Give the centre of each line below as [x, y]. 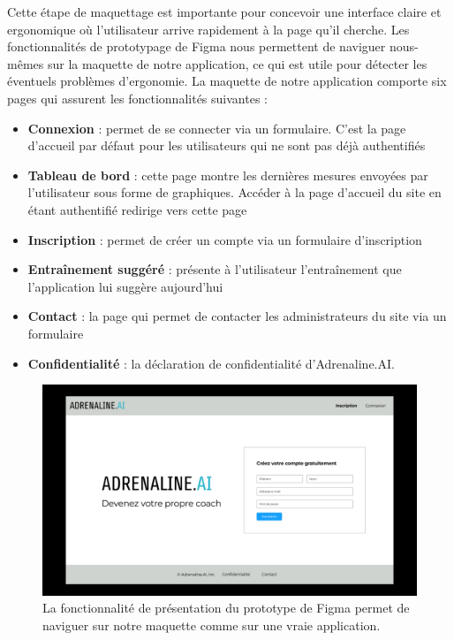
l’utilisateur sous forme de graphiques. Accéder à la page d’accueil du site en [235, 192]
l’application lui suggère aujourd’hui [125, 286]
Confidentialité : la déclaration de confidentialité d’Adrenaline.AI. [211, 363]
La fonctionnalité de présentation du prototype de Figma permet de [226, 608]
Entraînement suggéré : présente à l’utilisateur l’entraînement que [215, 269]
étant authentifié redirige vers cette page [137, 209]
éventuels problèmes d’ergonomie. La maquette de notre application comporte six [227, 81]
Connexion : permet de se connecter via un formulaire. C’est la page [217, 128]
